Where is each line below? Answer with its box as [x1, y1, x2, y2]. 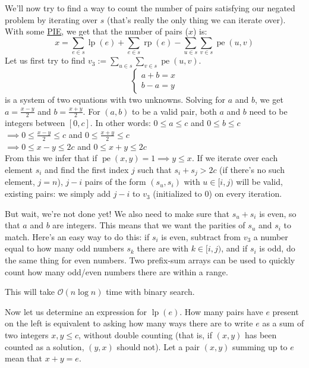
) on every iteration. [209, 187, 282, 200]
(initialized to [153, 187, 202, 200]
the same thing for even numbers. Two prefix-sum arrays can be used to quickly [5, 254, 295, 266]
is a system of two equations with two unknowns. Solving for [5, 93, 226, 105]
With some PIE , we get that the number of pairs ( [5, 25, 188, 37]
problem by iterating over [5, 13, 98, 26]
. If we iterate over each [191, 152, 278, 164]
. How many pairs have [179, 305, 263, 317]
